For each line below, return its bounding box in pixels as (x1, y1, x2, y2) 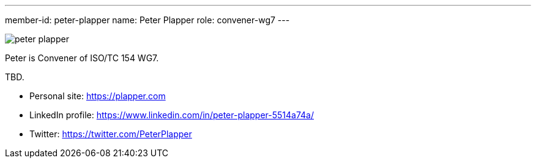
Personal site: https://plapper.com (29, 91, 166, 101)
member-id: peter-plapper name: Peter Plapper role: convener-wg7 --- (5, 15, 290, 25)
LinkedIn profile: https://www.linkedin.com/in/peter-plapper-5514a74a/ (29, 110, 314, 120)
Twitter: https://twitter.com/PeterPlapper (29, 129, 192, 139)
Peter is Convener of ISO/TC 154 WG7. (5, 53, 159, 63)
